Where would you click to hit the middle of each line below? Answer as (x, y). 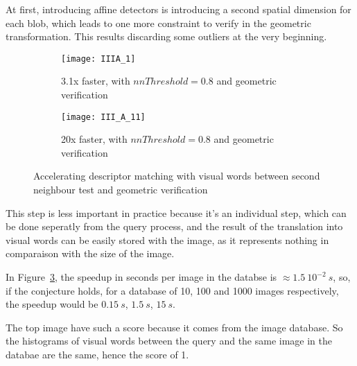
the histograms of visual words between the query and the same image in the (169, 341)
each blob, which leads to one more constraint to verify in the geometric (158, 23)
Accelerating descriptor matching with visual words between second (177, 176)
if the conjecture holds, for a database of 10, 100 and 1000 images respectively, (172, 290)
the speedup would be (52, 304)
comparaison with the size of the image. (90, 253)
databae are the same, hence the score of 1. (97, 354)
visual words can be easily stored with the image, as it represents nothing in (167, 239)
